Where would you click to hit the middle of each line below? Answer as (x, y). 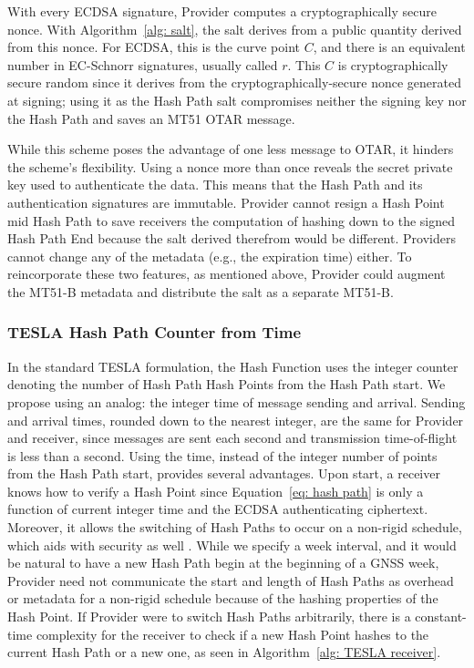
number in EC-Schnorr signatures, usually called (143, 64)
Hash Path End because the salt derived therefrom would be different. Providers (232, 238)
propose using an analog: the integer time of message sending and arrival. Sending (237, 401)
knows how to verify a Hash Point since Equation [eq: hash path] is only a (216, 491)
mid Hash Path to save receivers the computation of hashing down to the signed (232, 220)
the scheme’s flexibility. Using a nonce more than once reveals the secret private (230, 166)
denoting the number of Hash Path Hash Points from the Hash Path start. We (227, 384)
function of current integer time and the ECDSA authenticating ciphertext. (218, 509)
